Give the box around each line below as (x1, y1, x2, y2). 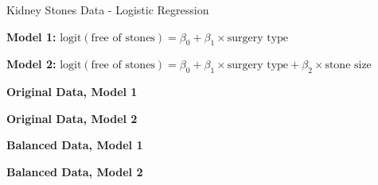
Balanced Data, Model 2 (6, 163, 143, 179)
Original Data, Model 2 (6, 110, 138, 126)
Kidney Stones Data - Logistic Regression (6, 2, 209, 17)
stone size (325, 60, 372, 71)
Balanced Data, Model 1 (6, 137, 143, 153)
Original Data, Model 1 (6, 83, 138, 100)
